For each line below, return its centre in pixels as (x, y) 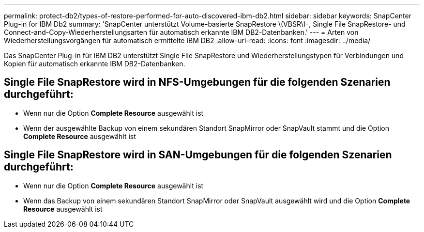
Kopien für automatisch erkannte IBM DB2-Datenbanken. (95, 64)
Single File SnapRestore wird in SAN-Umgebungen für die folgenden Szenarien (198, 155)
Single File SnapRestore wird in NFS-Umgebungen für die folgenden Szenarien (197, 82)
